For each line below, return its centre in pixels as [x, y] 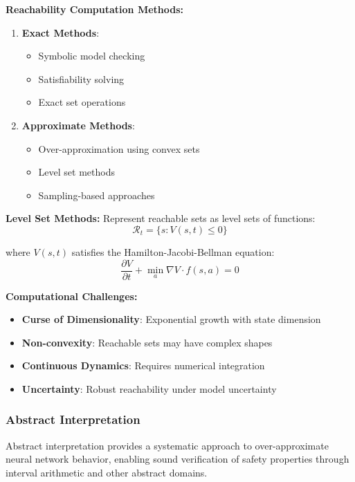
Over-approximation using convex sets [119, 148]
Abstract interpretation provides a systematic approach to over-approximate [167, 445]
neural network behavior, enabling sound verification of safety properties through [177, 459]
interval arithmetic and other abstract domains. [107, 472]
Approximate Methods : [78, 125]
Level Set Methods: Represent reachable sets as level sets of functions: [161, 218]
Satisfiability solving [81, 78]
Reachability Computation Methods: [95, 9]
